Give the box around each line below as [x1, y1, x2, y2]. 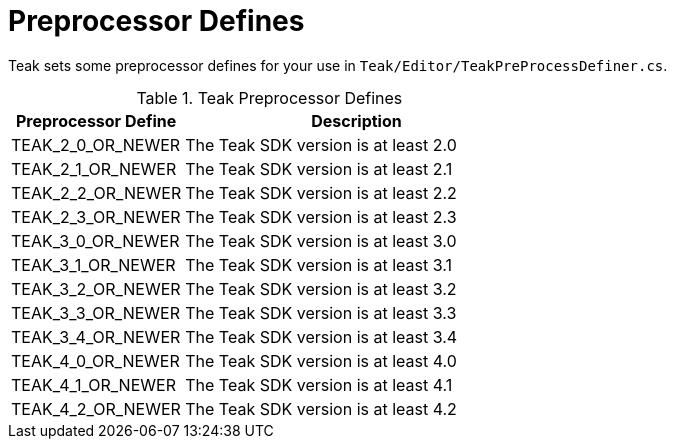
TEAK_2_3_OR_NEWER [11, 206, 181, 227]
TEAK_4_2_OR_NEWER [11, 398, 181, 419]
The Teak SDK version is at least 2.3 [185, 206, 457, 227]
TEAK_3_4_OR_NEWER [11, 326, 181, 347]
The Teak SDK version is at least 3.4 [185, 326, 458, 347]
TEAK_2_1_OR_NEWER [11, 158, 177, 179]
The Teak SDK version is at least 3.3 [185, 302, 457, 323]
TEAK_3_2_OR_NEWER [11, 278, 181, 299]
